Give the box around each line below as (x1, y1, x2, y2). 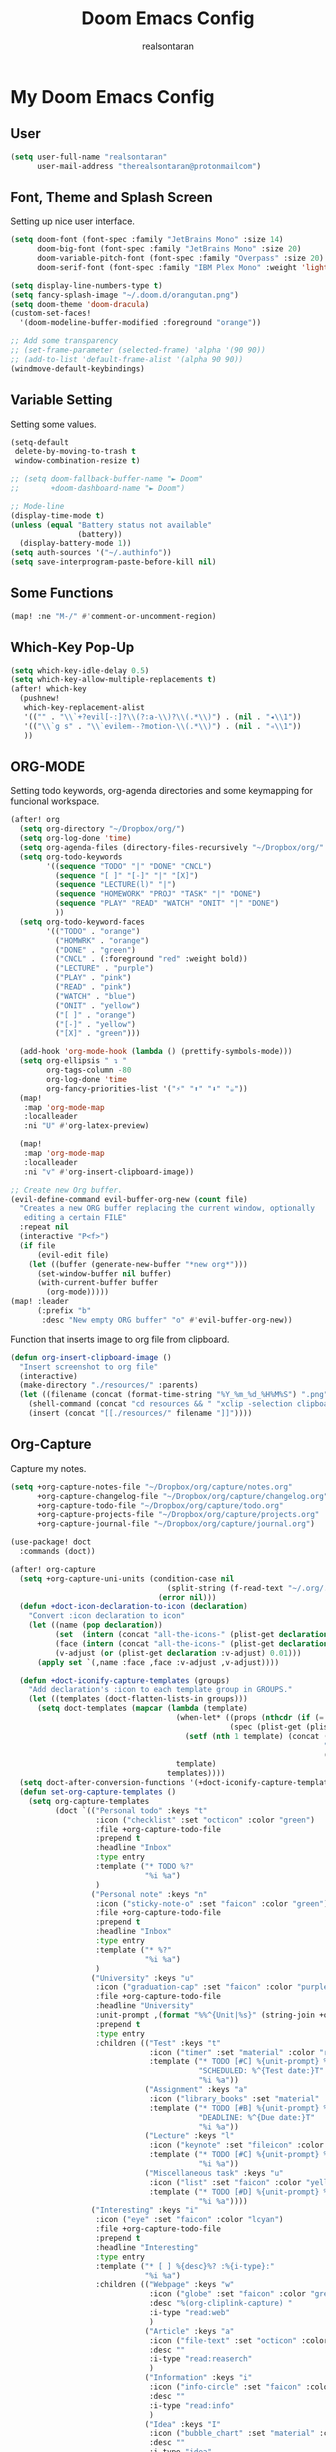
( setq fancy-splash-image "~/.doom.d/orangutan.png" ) (10, 290, 240, 300)
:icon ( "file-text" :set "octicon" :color (148, 2335, 329, 2346)
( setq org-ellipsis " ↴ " (19, 1056, 128, 1066)
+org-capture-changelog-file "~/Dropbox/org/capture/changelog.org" (36, 1491, 329, 1501)
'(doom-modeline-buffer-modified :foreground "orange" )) (19, 318, 262, 328)
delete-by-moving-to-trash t (14, 447, 137, 457)
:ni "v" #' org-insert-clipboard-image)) (23, 1167, 195, 1177)
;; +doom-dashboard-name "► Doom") (10, 483, 186, 493)
